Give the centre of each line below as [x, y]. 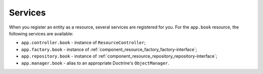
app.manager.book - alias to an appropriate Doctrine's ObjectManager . [95, 63]
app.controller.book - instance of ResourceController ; [83, 43]
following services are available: [41, 33]
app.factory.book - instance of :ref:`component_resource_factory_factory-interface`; [109, 49]
